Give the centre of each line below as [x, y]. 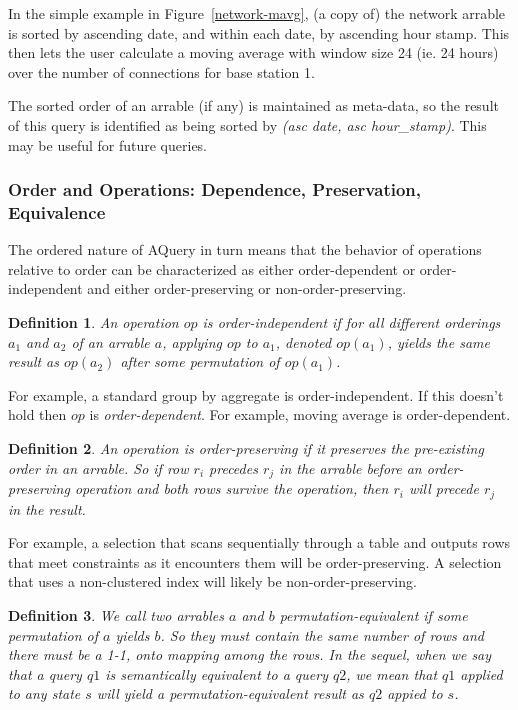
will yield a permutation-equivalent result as [230, 693]
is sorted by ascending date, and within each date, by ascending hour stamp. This [259, 32]
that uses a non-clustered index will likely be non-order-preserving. [212, 581]
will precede [443, 488]
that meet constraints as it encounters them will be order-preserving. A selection [255, 561]
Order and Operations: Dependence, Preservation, [215, 189]
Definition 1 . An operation [93, 322]
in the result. [47, 508]
